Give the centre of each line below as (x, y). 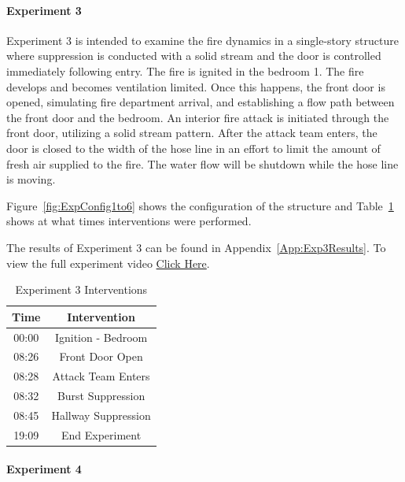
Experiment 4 (44, 469)
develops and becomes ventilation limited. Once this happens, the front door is (196, 86)
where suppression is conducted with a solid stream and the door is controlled (194, 56)
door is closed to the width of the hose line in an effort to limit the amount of (193, 148)
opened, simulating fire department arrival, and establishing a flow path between (201, 102)
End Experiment (101, 434)
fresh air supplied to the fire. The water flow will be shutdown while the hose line (202, 163)
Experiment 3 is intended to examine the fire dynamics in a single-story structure (202, 40)
